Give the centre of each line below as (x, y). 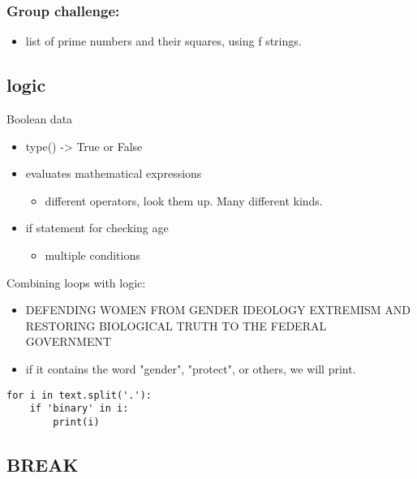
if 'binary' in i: (79, 409)
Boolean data (40, 119)
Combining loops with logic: (76, 282)
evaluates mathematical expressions (114, 173)
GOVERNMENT (69, 341)
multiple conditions (92, 255)
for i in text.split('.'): (79, 395)
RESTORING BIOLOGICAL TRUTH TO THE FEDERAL (176, 325)
